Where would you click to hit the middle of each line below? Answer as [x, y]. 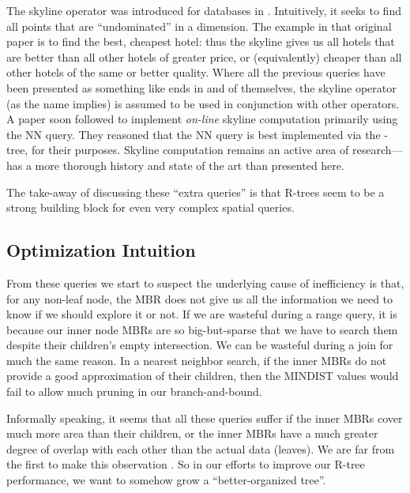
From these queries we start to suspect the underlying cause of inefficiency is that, [205, 282]
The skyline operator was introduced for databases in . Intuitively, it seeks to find [204, 10]
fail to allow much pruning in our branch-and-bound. [134, 391]
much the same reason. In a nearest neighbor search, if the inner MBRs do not [197, 360]
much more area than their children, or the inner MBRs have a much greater [192, 433]
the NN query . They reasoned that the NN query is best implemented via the [194, 134]
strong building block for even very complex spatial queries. [150, 207]
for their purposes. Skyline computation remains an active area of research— [217, 150]
